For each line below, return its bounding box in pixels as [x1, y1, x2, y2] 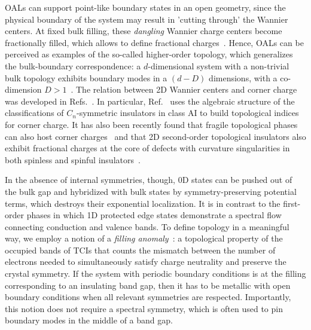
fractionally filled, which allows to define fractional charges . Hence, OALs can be [5, 36, 304, 48]
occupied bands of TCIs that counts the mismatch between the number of [5, 243, 276, 256]
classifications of [5, 106, 64, 119]
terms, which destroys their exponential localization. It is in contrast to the [5, 197, 280, 209]
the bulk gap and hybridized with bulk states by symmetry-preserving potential [5, 185, 297, 197]
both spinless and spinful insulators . [5, 153, 141, 166]
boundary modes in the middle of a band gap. [5, 314, 173, 326]
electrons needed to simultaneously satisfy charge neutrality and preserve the [5, 255, 286, 268]
